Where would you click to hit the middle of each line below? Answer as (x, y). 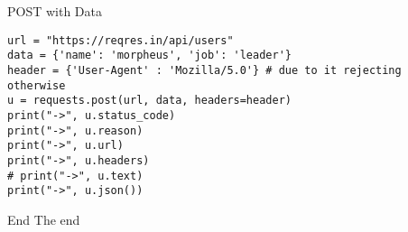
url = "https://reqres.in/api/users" (121, 40)
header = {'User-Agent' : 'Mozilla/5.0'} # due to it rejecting (204, 70)
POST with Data (55, 11)
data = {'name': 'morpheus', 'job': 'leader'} (149, 56)
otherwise (37, 85)
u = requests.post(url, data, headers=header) (149, 101)
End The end (44, 219)
